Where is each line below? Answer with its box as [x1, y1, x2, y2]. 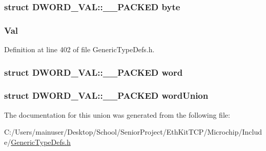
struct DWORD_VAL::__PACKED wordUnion [4, 89, 209, 102]
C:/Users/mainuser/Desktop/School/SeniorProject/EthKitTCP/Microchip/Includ [4, 126, 262, 137]
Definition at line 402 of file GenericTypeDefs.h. [4, 44, 155, 55]
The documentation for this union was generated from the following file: [4, 109, 230, 120]
